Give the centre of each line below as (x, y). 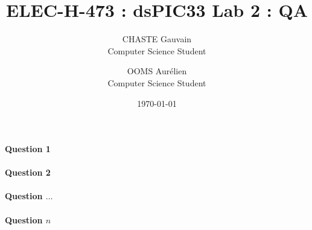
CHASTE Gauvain (157, 39)
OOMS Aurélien (157, 71)
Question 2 (28, 172)
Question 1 (28, 149)
